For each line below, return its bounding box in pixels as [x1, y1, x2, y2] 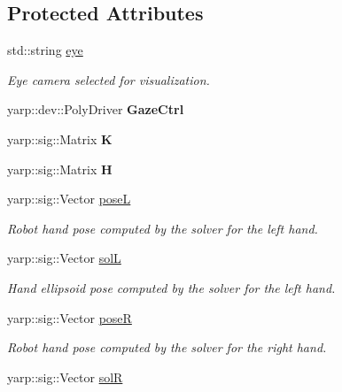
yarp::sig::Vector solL [7, 249, 121, 267]
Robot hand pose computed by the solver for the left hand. [7, 219, 318, 237]
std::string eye [7, 41, 83, 59]
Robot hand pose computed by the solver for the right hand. [7, 338, 327, 357]
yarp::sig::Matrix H [7, 159, 113, 178]
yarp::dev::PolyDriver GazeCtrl [7, 100, 184, 119]
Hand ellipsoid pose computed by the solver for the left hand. [7, 278, 336, 296]
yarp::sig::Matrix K [7, 129, 113, 148]
